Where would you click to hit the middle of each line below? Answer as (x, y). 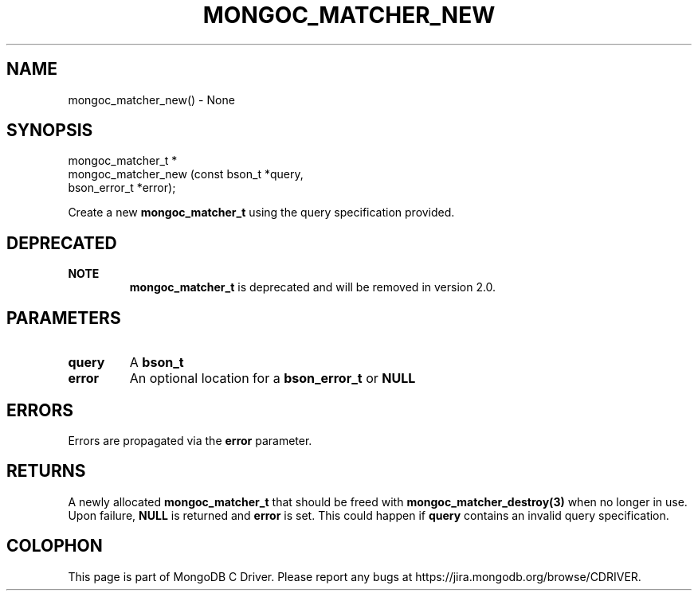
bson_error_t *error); (122, 188)
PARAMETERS (64, 318)
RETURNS (46, 471)
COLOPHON (55, 546)
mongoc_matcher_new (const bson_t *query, (186, 174)
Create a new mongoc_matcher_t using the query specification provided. (261, 213)
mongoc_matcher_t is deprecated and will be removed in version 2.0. (313, 287)
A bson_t (157, 363)
